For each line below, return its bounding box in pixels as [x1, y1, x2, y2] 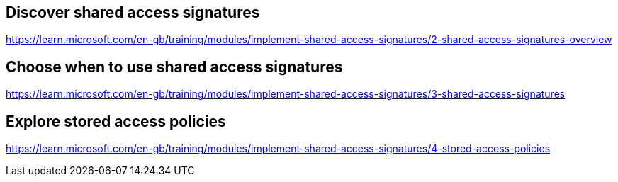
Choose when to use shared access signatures [6, 57, 343, 76]
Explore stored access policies [6, 112, 226, 130]
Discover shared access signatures [6, 4, 260, 21]
